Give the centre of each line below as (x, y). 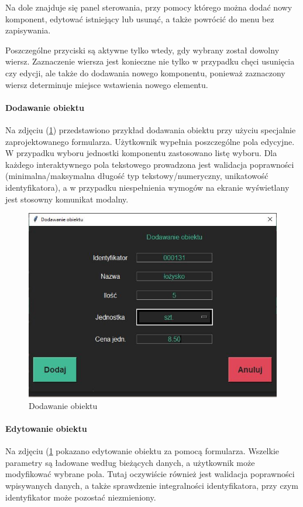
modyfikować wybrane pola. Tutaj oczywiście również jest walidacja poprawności (150, 474)
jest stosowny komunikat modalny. (67, 199)
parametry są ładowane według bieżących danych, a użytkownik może (130, 462)
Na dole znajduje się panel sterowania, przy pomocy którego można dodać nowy (149, 7)
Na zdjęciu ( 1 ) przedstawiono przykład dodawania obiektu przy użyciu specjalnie (151, 129)
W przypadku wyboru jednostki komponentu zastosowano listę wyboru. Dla (141, 153)
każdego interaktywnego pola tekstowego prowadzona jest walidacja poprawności (150, 164)
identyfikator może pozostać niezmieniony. (81, 497)
